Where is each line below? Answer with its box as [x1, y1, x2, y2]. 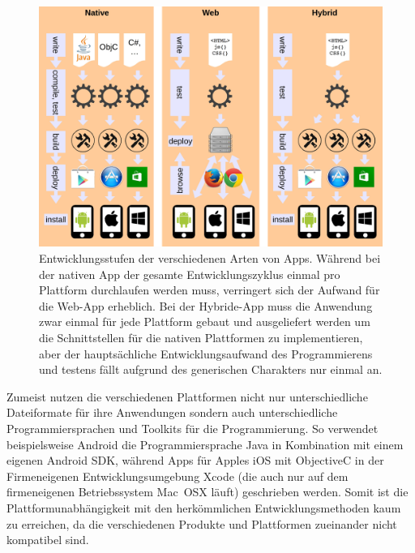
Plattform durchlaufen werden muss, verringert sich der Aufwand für [39, 281, 380, 298]
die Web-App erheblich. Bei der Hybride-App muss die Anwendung [39, 297, 373, 314]
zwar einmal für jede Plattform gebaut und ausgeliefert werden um [39, 313, 370, 330]
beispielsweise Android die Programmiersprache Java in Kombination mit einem [6, 435, 404, 452]
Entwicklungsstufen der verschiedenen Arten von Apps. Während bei [39, 250, 381, 267]
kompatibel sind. [6, 531, 89, 548]
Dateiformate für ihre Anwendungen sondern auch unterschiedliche [6, 404, 338, 421]
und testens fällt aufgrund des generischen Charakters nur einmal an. [39, 361, 383, 378]
